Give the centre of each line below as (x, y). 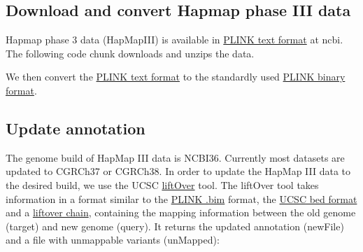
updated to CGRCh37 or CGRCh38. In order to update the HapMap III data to (178, 171)
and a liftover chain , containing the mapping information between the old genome (181, 212)
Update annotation (76, 128)
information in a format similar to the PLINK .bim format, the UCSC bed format (181, 198)
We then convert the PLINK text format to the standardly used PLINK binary (176, 77)
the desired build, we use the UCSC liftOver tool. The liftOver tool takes (162, 184)
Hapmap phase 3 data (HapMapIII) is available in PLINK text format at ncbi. (175, 40)
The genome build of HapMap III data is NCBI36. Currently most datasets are (175, 157)
